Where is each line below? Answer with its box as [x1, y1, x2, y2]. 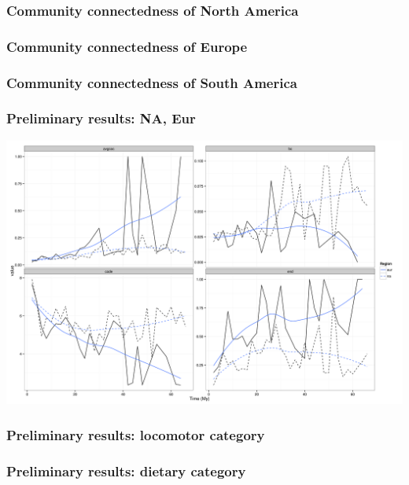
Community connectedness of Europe [6, 36, 248, 56]
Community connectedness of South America [6, 72, 297, 92]
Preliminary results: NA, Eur [6, 108, 196, 128]
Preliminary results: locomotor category [6, 424, 265, 444]
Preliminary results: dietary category [6, 461, 246, 480]
